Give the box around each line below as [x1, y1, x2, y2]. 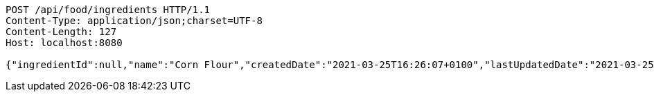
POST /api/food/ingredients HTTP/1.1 [6, 4, 211, 15]
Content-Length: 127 [6, 26, 117, 37]
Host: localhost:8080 [6, 37, 123, 48]
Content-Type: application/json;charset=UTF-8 [6, 15, 263, 26]
